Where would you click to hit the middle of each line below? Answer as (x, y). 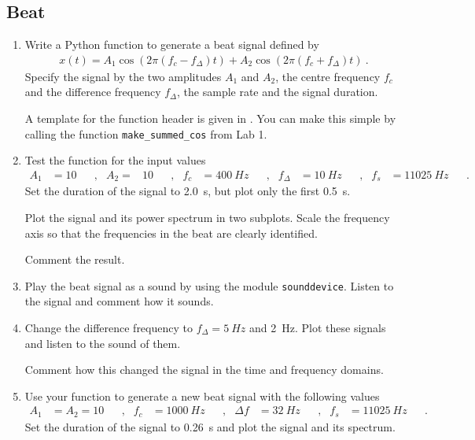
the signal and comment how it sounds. (119, 301)
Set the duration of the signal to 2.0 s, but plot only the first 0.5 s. (188, 191)
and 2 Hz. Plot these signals (318, 327)
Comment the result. (75, 259)
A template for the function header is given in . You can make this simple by (210, 118)
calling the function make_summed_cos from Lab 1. (146, 133)
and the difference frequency (93, 92)
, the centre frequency (328, 76)
